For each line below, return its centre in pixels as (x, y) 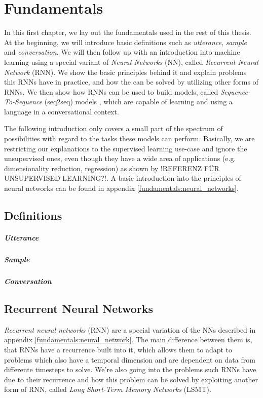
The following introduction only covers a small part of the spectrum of (114, 128)
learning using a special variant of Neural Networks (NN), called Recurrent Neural (131, 62)
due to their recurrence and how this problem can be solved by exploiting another (131, 379)
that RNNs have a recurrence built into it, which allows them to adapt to (118, 349)
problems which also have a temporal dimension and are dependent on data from (130, 359)
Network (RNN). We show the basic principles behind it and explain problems (125, 72)
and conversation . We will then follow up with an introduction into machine (122, 52)
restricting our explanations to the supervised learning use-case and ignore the (126, 148)
